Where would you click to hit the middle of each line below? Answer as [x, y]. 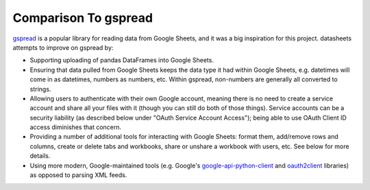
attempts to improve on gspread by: [63, 47]
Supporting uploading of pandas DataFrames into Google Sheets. [122, 60]
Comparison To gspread [83, 18]
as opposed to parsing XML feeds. [78, 175]
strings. [40, 89]
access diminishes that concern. [76, 127]
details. [40, 156]
